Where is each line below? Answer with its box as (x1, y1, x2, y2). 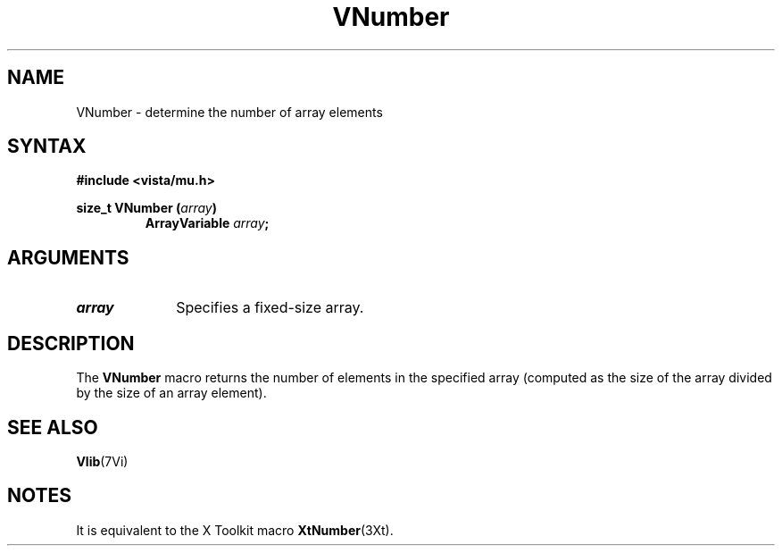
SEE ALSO (7, 415, 98, 439)
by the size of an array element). (76, 385, 267, 401)
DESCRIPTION (7, 331, 135, 355)
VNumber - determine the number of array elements (76, 104, 383, 120)
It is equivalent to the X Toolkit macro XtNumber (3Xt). (76, 522, 394, 538)
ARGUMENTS (7, 246, 129, 269)
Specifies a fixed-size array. (176, 298, 364, 317)
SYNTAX (7, 135, 87, 158)
